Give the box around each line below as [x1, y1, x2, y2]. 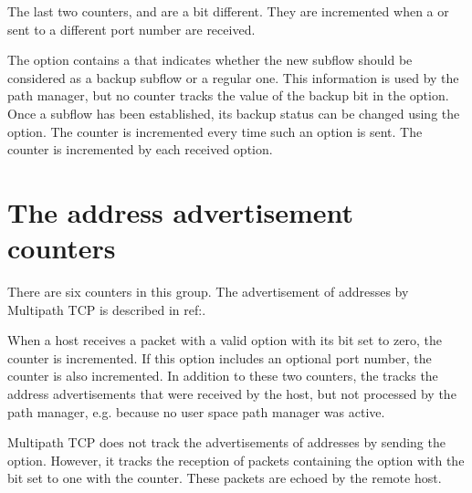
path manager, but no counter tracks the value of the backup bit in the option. [7, 86, 449, 105]
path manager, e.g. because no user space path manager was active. [7, 402, 385, 421]
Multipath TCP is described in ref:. [7, 299, 206, 319]
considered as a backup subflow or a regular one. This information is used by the [7, 68, 459, 87]
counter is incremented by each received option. [7, 140, 273, 159]
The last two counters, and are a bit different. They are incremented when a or [7, 2, 449, 20]
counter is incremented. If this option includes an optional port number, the [7, 348, 432, 367]
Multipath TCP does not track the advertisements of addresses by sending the [7, 433, 446, 452]
